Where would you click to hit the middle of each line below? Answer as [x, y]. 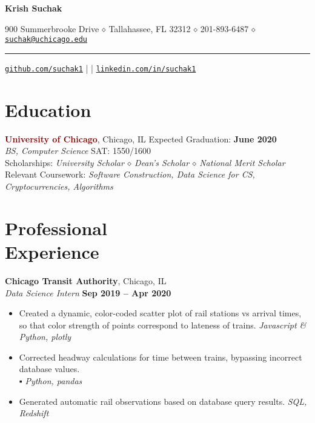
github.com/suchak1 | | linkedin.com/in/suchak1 [101, 68]
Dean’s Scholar [162, 162]
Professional [56, 228]
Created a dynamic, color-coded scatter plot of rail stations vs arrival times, [160, 313]
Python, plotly [45, 337]
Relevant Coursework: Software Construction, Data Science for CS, [130, 174]
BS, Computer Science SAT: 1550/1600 [78, 151]
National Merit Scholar [242, 162]
